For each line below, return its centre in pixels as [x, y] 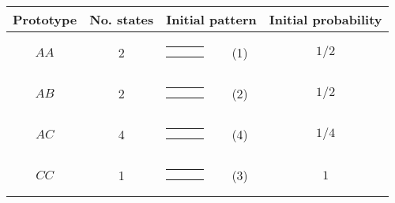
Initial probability [325, 19]
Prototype [45, 19]
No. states [122, 19]
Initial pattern [211, 19]
